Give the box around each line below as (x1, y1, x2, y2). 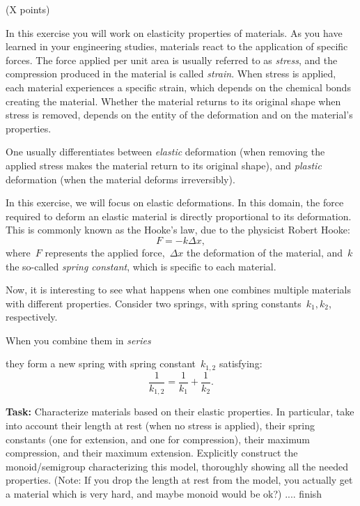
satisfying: (219, 356, 263, 371)
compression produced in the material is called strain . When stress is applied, (6, 66, 336, 81)
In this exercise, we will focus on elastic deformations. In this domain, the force (6, 195, 344, 210)
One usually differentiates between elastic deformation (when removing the (6, 144, 325, 159)
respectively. (6, 309, 58, 324)
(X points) (6, 2, 50, 16)
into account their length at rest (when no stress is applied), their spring (6, 418, 315, 433)
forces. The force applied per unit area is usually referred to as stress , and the (6, 52, 338, 67)
